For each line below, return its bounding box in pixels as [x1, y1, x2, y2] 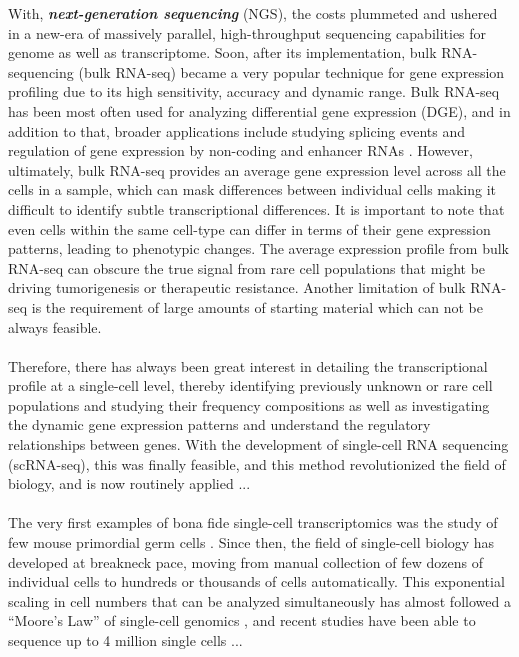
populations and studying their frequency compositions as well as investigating [8, 394, 490, 415]
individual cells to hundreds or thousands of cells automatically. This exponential [8, 571, 505, 592]
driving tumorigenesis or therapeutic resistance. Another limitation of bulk [8, 277, 466, 298]
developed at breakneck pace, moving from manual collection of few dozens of [8, 551, 483, 572]
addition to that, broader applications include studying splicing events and [8, 120, 466, 141]
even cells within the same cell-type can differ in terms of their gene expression [8, 218, 491, 239]
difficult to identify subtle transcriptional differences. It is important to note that [8, 198, 505, 219]
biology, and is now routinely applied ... [8, 473, 251, 494]
